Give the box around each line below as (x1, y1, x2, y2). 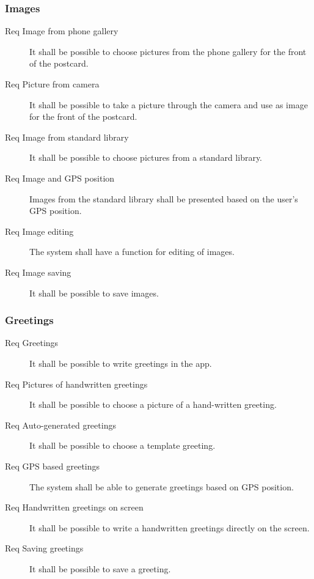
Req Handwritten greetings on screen (5, 501, 144, 514)
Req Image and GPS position (5, 171, 115, 184)
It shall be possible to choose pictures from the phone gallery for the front (29, 45, 307, 57)
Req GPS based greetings (5, 459, 100, 472)
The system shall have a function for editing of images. (29, 245, 235, 258)
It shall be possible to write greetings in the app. (29, 356, 212, 369)
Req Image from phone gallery (5, 24, 119, 37)
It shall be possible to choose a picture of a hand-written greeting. (29, 398, 277, 411)
